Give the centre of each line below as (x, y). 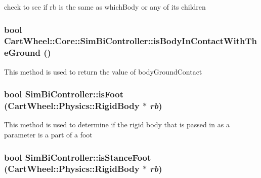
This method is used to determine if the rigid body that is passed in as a (117, 124)
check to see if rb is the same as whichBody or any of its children (105, 7)
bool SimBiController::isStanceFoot (78, 157)
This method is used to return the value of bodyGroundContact (103, 71)
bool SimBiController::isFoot (64, 94)
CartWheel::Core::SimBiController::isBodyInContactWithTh (130, 41)
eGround (22, 52)
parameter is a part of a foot (48, 134)
